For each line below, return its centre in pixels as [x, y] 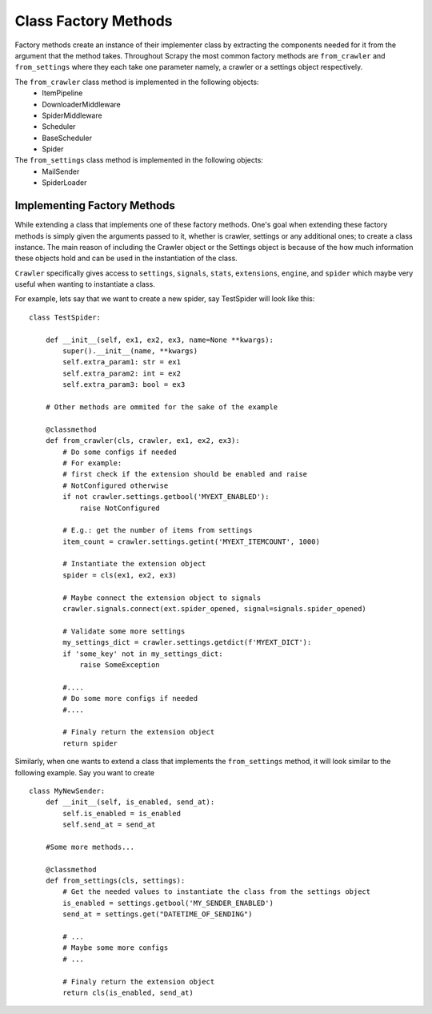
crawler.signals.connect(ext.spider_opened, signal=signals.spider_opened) [215, 609]
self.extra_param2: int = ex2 [122, 373]
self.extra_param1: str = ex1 [122, 362]
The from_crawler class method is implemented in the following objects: [137, 82]
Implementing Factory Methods [95, 205]
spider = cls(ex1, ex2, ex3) [120, 575]
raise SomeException [120, 664]
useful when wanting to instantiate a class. [85, 284]
